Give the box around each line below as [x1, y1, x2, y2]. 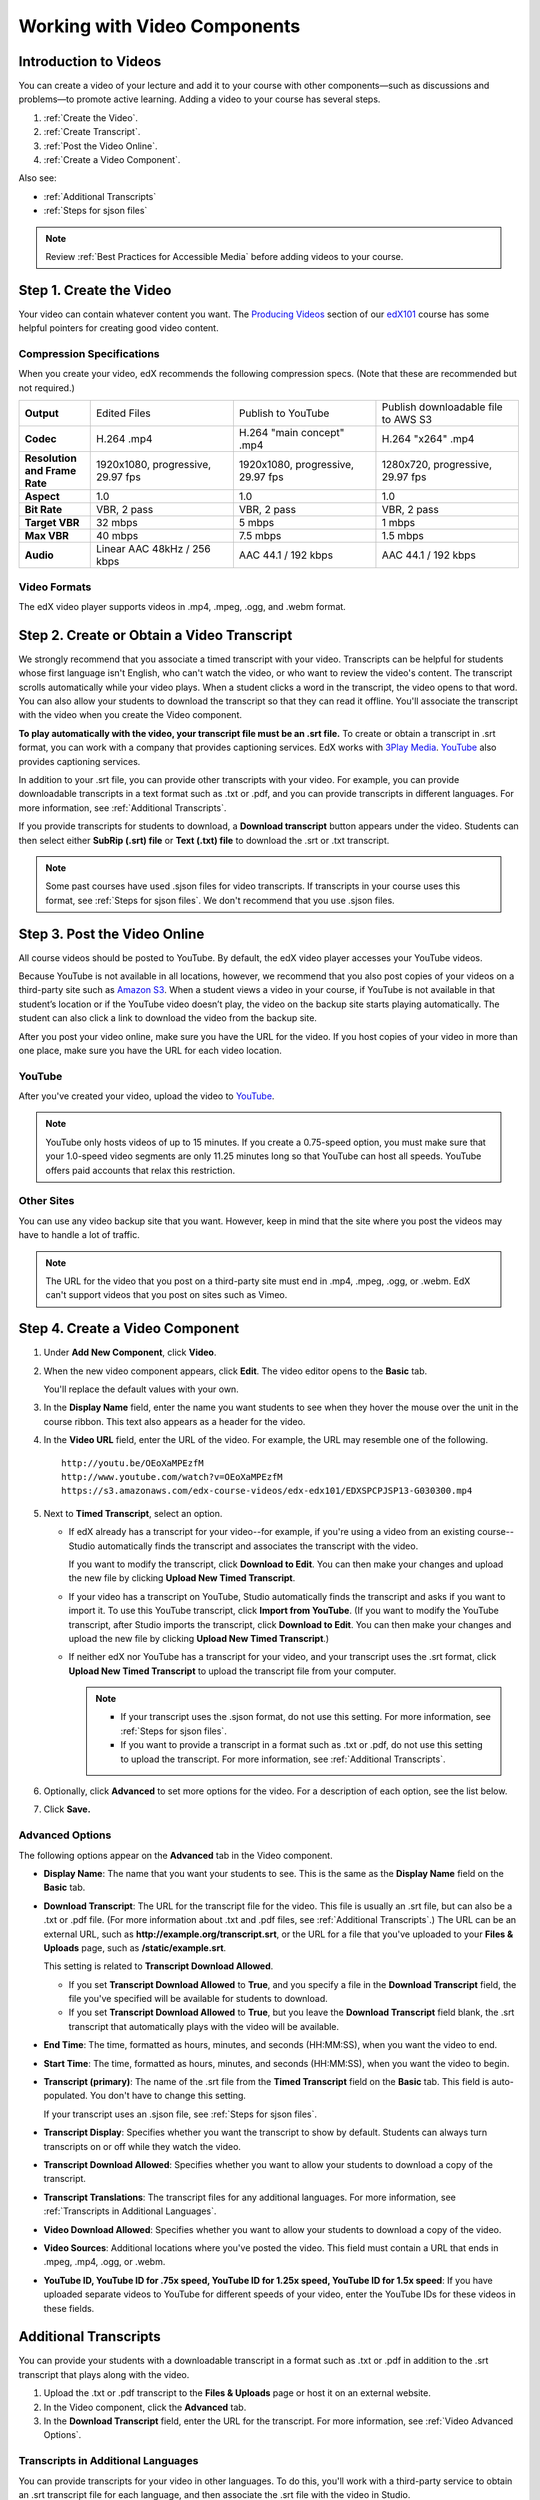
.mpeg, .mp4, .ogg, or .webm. [43, 2256, 166, 2268]
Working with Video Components [18, 15, 301, 37]
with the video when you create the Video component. [18, 709, 242, 721]
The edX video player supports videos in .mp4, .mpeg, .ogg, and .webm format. [18, 600, 347, 612]
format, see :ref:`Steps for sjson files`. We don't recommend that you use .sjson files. [45, 894, 395, 906]
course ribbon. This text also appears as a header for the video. [43, 1415, 306, 1427]
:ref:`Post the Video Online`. [43, 140, 158, 152]
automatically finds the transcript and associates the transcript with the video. [97, 1540, 419, 1552]
